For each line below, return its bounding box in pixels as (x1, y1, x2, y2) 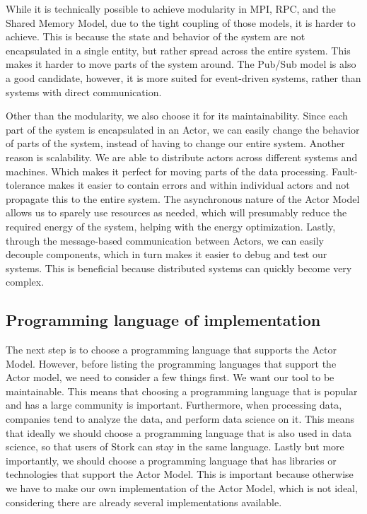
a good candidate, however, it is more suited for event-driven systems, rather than (6, 70, 361, 85)
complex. (6, 274, 45, 289)
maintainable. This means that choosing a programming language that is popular (6, 383, 358, 398)
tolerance (6, 177, 45, 192)
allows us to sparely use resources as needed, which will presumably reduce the (6, 205, 347, 220)
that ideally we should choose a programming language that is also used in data (6, 425, 351, 440)
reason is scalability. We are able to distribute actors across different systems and (6, 149, 358, 164)
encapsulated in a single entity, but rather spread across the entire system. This (6, 42, 351, 57)
